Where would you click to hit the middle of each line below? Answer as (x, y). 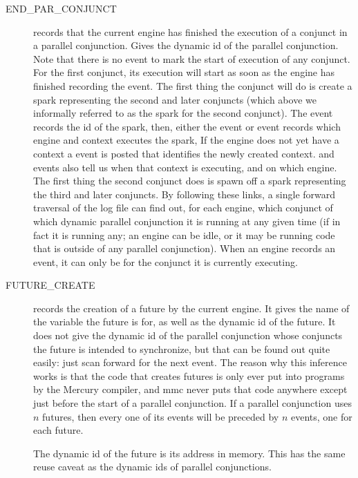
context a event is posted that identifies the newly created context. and (184, 153)
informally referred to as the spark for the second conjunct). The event (183, 113)
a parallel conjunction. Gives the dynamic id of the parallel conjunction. (186, 45)
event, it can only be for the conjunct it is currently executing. (166, 261)
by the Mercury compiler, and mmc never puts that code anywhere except (190, 389)
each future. (58, 430)
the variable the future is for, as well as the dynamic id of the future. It (185, 322)
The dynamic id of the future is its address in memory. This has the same (189, 453)
